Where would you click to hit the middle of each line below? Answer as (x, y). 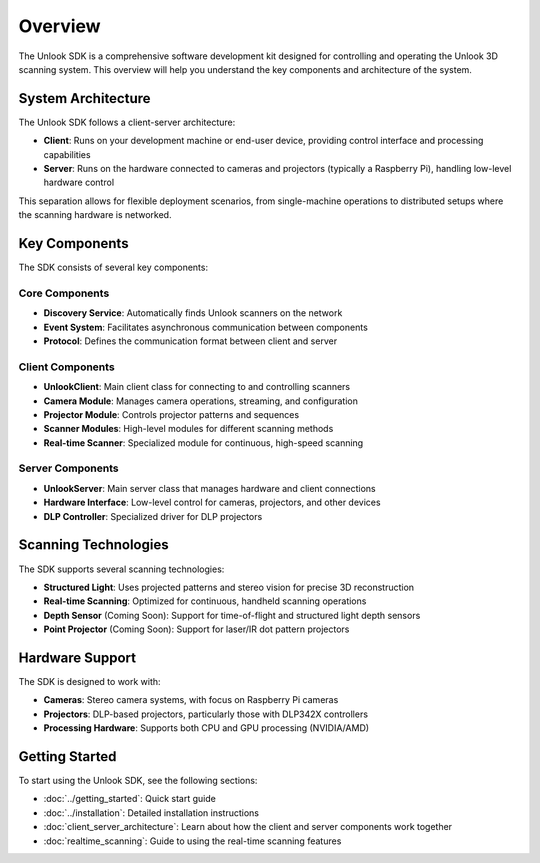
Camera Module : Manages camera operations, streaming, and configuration (201, 401)
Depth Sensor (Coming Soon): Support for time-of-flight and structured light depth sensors (232, 615)
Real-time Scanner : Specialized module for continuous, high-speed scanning (203, 442)
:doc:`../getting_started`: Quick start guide (130, 799)
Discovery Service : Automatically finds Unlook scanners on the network (193, 313)
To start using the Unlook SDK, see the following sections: (138, 781)
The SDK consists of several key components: (113, 267)
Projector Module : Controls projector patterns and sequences (171, 414)
